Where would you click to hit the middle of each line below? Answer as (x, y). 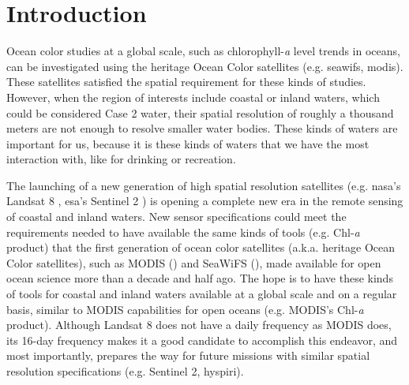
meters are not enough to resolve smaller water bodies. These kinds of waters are (202, 128)
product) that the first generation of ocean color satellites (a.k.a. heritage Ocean (201, 247)
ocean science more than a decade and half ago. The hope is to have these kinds (200, 278)
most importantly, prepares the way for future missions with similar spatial (188, 355)
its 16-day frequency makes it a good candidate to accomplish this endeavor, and (202, 340)
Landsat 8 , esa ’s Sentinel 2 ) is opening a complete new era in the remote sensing (205, 201)
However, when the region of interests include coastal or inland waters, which (193, 97)
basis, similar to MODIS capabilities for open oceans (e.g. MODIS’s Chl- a (185, 309)
